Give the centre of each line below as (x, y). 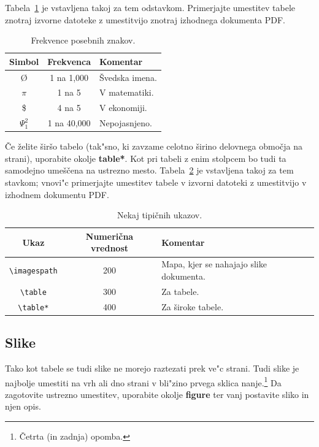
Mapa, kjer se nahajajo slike (214, 264)
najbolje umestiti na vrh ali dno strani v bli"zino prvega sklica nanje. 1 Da (143, 381)
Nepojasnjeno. (126, 123)
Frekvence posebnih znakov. (83, 40)
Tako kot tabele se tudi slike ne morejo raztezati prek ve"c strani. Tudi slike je (152, 368)
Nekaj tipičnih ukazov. (159, 215)
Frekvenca (69, 61)
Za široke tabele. (193, 306)
